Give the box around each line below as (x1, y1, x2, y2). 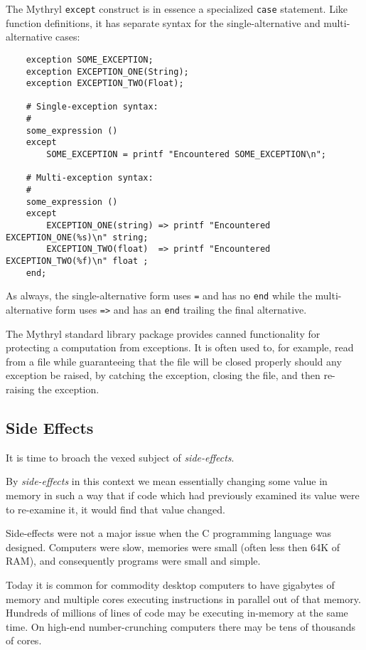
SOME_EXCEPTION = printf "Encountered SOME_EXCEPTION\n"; (46, 149, 327, 160)
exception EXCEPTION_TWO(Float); (26, 78, 184, 89)
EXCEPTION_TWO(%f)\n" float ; (6, 256, 149, 266)
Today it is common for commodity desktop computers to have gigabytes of (6, 577, 335, 592)
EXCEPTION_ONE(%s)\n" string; (6, 232, 149, 243)
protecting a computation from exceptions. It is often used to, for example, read (6, 340, 354, 355)
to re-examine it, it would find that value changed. (6, 501, 225, 516)
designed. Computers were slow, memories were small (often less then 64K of (6, 539, 340, 554)
